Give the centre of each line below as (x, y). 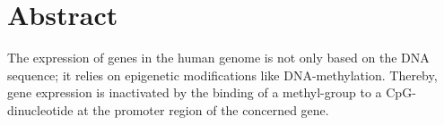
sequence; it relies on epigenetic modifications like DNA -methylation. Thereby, (222, 75)
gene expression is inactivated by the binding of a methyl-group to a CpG (210, 92)
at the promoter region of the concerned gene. (203, 109)
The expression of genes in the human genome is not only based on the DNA (218, 58)
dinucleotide (40, 109)
